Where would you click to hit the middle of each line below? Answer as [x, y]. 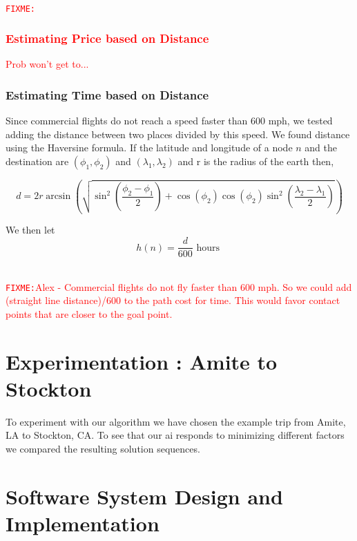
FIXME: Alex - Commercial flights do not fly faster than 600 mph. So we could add [179, 286]
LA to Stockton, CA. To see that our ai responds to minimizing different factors [175, 435]
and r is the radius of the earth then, [256, 161]
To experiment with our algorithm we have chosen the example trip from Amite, [176, 421]
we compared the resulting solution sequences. [103, 449]
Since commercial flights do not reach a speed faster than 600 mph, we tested [169, 121]
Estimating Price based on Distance [107, 38]
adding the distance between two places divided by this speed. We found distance [178, 134]
